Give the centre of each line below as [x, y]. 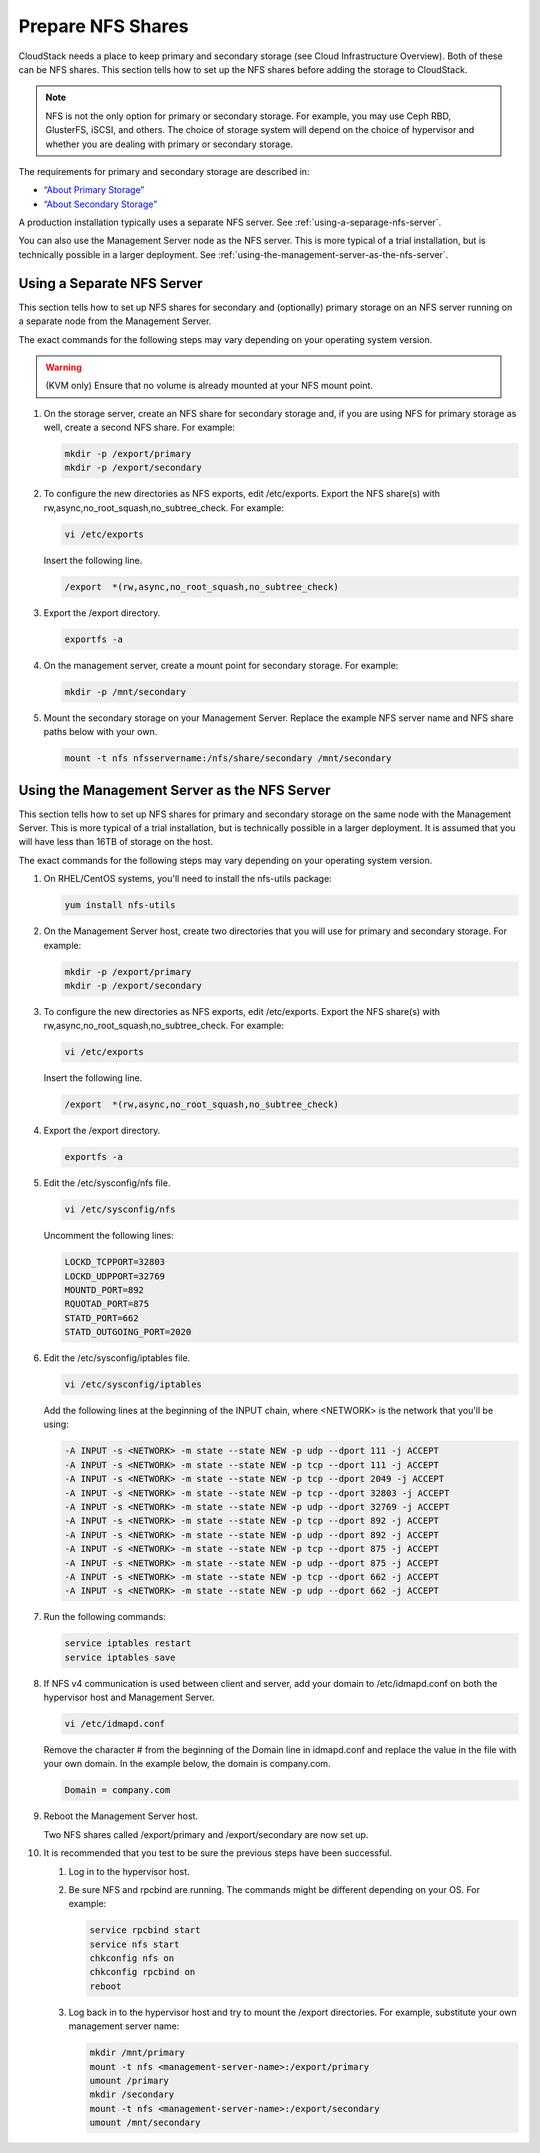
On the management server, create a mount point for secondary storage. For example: [221, 665]
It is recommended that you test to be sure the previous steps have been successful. [218, 1853]
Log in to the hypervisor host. [129, 1871]
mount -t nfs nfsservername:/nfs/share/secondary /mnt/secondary [228, 758]
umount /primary [129, 2081]
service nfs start [134, 1944]
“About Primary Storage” [94, 190]
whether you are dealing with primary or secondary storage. [169, 144]
